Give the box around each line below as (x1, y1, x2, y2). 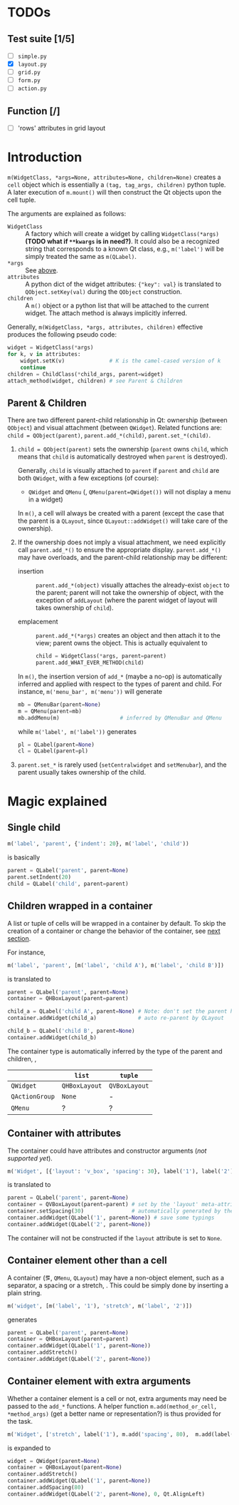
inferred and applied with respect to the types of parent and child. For (17, 679, 223, 688)
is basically (7, 853, 41, 862)
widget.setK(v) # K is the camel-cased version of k (20, 357, 221, 364)
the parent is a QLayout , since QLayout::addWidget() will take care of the (17, 516, 228, 525)
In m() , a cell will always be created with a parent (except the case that (17, 509, 225, 518)
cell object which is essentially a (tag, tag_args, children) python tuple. (7, 180, 226, 189)
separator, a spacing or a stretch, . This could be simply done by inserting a (7, 1281, 229, 1290)
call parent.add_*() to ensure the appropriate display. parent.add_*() (17, 546, 222, 554)
